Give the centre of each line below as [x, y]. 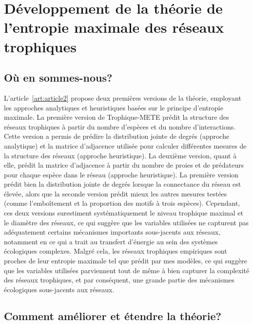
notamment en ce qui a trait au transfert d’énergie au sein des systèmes [111, 241]
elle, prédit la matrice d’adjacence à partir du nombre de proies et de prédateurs [124, 165]
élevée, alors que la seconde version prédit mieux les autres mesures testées [116, 193]
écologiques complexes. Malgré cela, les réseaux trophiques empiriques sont [116, 251]
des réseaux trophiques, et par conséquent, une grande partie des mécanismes [119, 280]
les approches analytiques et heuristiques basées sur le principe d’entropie [114, 107]
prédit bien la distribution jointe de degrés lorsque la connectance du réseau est [123, 184]
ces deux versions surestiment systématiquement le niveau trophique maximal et [124, 213]
